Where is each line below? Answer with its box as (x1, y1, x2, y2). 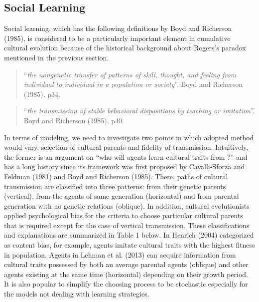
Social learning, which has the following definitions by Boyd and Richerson (4, 23, 232, 33)
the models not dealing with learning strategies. (4, 289, 149, 299)
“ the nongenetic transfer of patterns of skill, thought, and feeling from (23, 69, 237, 79)
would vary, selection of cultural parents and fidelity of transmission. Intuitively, (4, 142, 249, 152)
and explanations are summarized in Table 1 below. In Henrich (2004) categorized (4, 230, 254, 240)
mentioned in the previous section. (4, 52, 109, 62)
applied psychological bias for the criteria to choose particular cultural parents (4, 210, 243, 221)
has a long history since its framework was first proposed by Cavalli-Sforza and (4, 161, 245, 172)
